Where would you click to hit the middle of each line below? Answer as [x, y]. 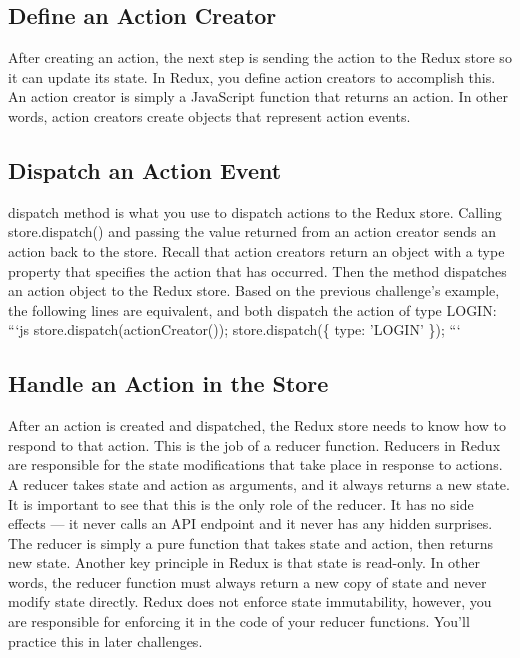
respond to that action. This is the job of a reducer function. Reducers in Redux [254, 444]
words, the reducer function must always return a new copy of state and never [247, 581]
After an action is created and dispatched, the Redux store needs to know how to [257, 425]
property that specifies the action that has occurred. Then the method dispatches [257, 270]
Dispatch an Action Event [145, 169]
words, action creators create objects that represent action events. [209, 115]
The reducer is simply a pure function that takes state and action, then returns [251, 542]
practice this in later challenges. [105, 640]
